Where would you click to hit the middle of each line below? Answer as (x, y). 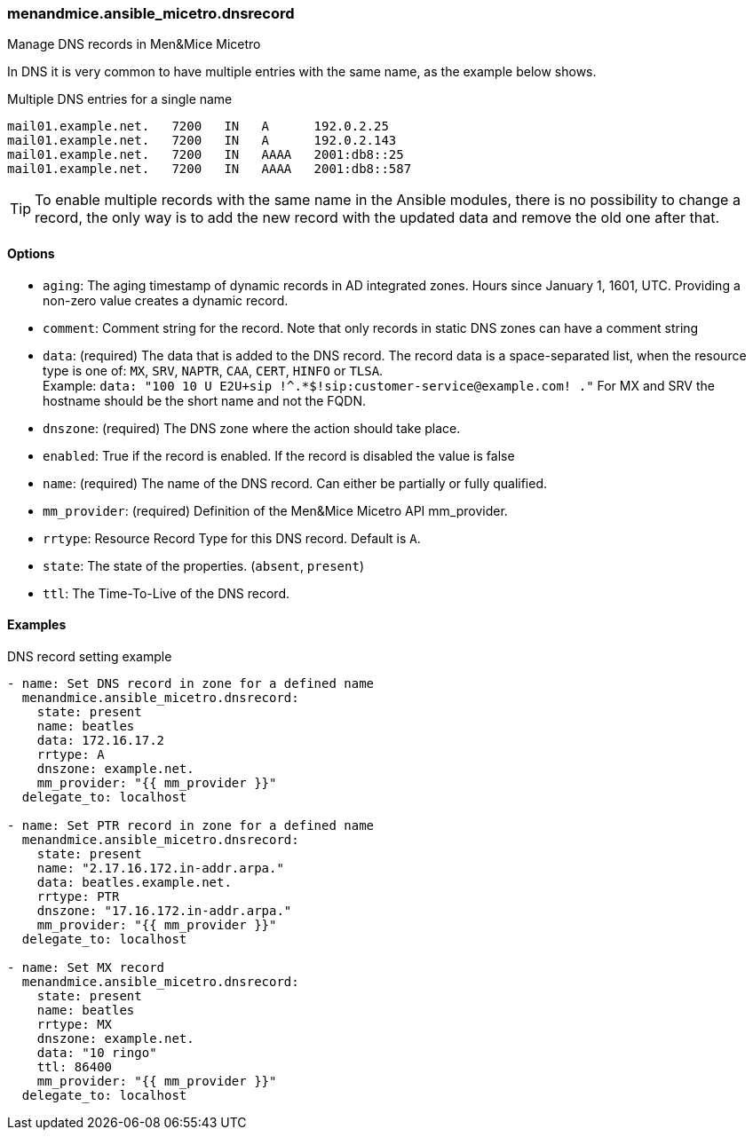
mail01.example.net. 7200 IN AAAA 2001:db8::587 (210, 169)
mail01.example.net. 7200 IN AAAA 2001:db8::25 (206, 155)
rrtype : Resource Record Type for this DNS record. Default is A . (232, 538)
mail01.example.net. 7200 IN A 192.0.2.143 (202, 141)
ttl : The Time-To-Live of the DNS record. (166, 593)
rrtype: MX (75, 1024)
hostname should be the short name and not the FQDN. (205, 400)
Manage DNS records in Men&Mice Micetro (134, 44)
